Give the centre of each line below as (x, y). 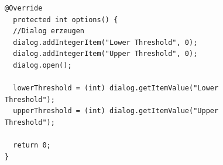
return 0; (32, 145)
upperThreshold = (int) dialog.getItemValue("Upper (116, 111)
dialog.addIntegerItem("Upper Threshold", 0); (105, 54)
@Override (24, 8)
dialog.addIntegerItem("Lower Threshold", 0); (105, 42)
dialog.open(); (42, 65)
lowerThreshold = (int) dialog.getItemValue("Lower (116, 88)
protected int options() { (66, 20)
